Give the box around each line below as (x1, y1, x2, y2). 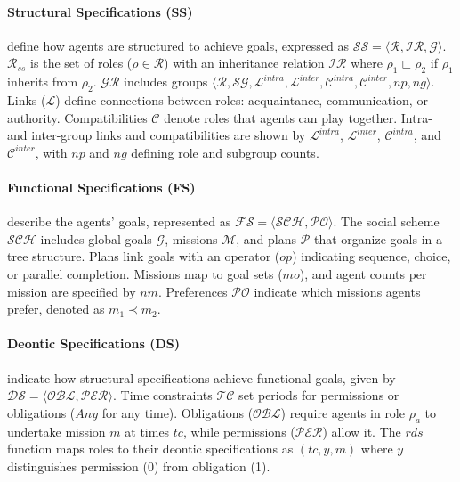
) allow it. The (322, 421, 401, 440)
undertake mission (7, 421, 106, 440)
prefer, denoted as (7, 299, 105, 318)
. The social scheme (333, 212, 440, 231)
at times (125, 421, 170, 440)
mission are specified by (7, 282, 136, 300)
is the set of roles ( (30, 53, 133, 72)
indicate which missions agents (254, 282, 421, 300)
